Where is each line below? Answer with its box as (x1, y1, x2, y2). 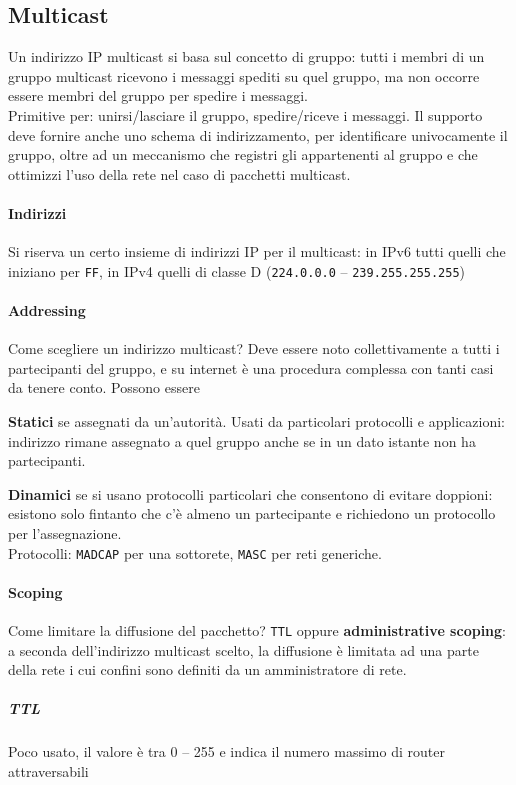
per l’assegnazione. (8, 522, 122, 543)
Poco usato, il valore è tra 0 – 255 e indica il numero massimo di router (8, 741, 445, 762)
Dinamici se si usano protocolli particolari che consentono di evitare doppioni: (8, 483, 493, 504)
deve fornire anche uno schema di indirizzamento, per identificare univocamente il (8, 124, 508, 145)
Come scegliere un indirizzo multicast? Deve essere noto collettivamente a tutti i (8, 338, 500, 359)
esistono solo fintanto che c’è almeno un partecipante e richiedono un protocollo (8, 503, 496, 524)
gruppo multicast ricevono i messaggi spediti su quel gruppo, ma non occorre (8, 65, 480, 86)
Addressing (8, 300, 86, 320)
